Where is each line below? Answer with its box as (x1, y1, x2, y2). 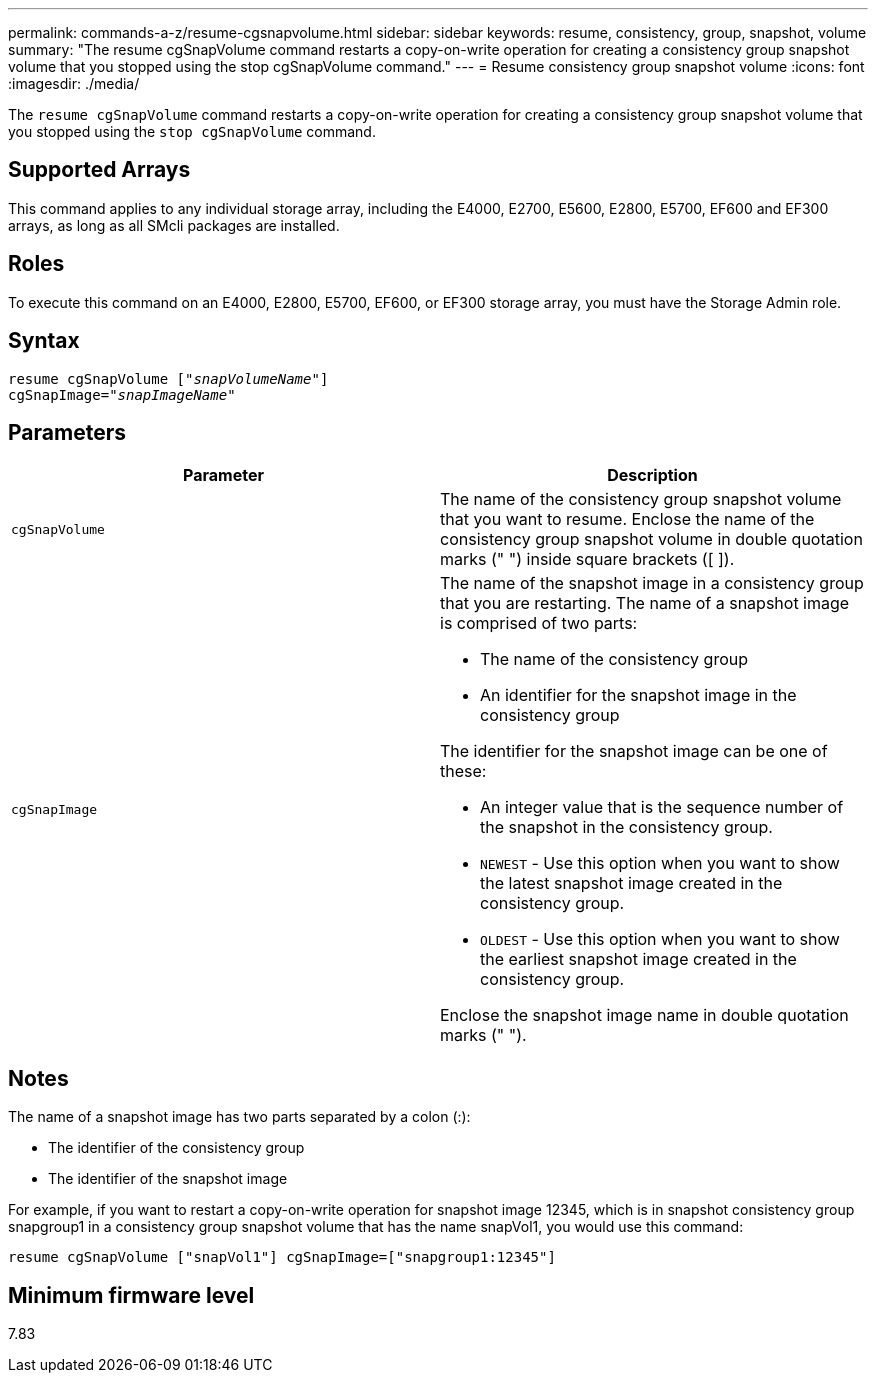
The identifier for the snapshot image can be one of (440, 741, 828, 762)
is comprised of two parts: (440, 613, 638, 634)
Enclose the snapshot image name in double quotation (440, 1005, 849, 1026)
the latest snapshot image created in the (480, 873, 783, 894)
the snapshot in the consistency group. (480, 817, 773, 838)
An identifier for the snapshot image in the (480, 685, 797, 706)
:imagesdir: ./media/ (8, 75, 140, 92)
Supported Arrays (8, 157, 191, 183)
